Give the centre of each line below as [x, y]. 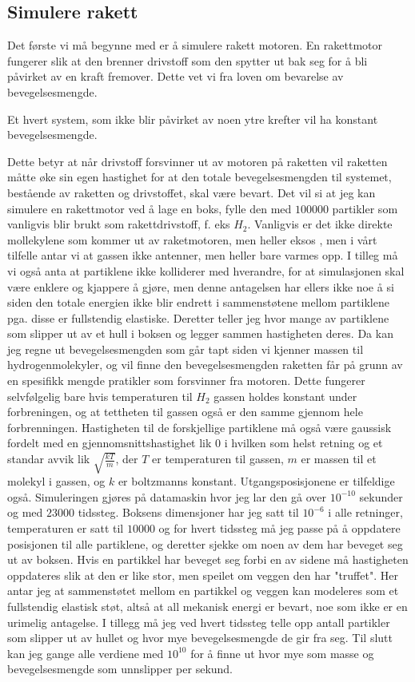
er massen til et [339, 459]
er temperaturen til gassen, [218, 459]
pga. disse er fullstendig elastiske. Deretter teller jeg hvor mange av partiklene [198, 317]
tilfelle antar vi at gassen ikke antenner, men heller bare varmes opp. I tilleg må [203, 255]
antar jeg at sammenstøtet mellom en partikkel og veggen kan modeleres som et [203, 591]
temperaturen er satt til [66, 528]
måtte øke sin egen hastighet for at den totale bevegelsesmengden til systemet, [200, 177]
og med [25, 512]
